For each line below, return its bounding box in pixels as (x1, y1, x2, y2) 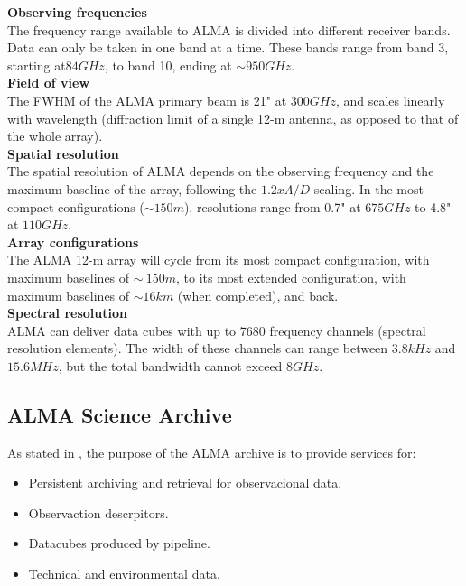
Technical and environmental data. (28, 564, 220, 583)
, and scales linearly (335, 90, 445, 109)
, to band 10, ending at (104, 55, 232, 74)
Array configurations (7, 232, 139, 251)
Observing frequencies (7, 3, 147, 21)
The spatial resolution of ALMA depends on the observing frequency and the (7, 162, 434, 181)
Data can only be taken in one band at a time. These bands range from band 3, (7, 38, 449, 57)
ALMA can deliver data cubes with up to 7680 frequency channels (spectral (7, 321, 426, 340)
